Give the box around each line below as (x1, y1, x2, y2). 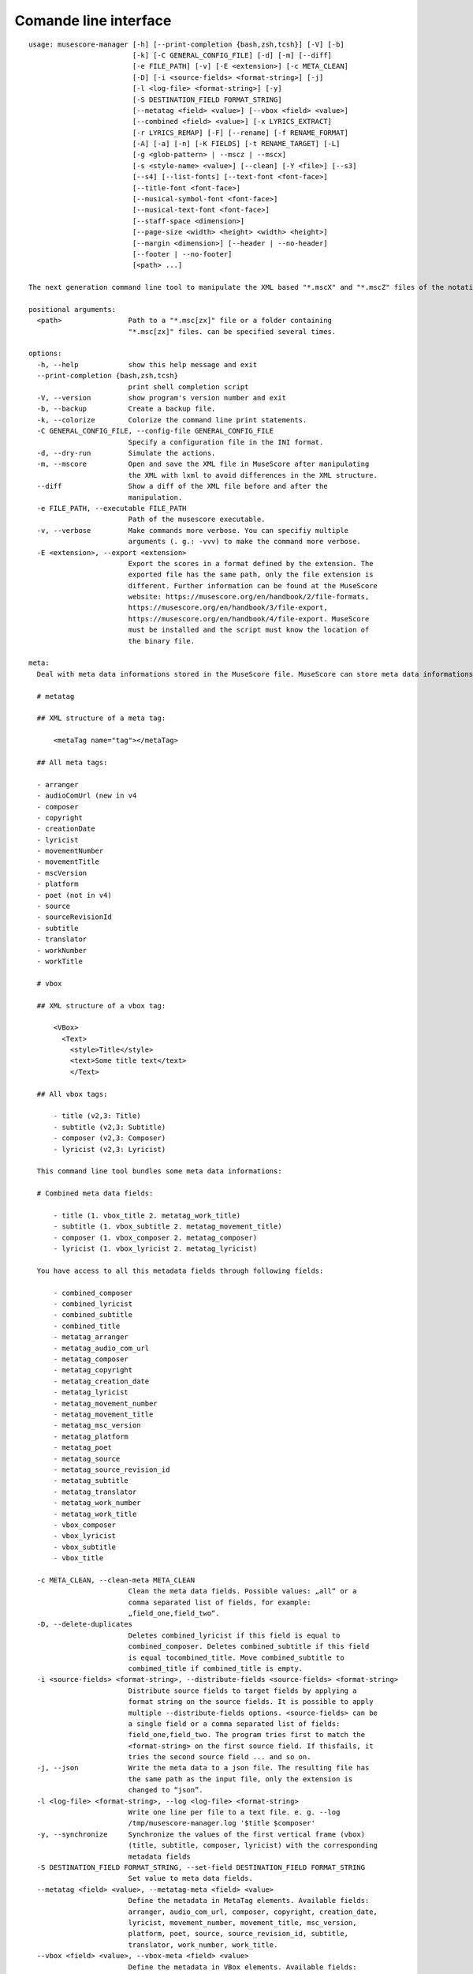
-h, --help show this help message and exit (36, 360, 258, 369)
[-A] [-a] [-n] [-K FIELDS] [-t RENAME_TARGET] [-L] (132, 139, 341, 148)
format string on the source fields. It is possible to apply (128, 1698, 374, 1706)
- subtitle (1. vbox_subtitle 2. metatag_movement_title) (53, 1222, 283, 1231)
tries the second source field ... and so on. (128, 1753, 311, 1762)
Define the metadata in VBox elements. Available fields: (128, 1962, 357, 1972)
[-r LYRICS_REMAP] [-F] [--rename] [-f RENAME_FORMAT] (132, 128, 349, 137)
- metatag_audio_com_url (53, 1343, 150, 1353)
